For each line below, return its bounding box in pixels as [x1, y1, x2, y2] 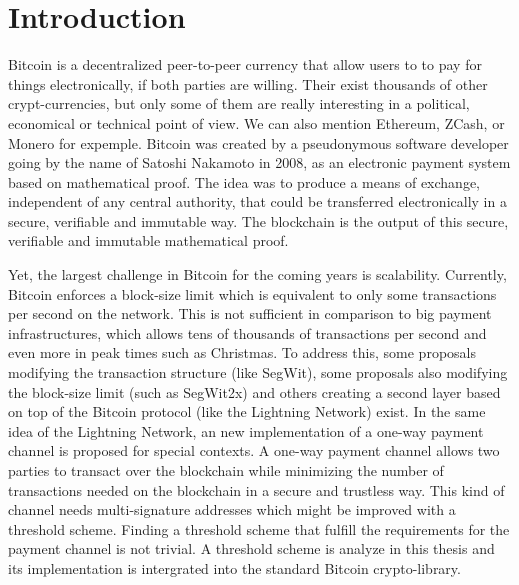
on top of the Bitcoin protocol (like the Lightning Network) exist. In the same [8, 401, 486, 422]
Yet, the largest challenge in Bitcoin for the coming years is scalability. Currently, [8, 264, 507, 285]
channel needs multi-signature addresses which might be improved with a [8, 499, 456, 520]
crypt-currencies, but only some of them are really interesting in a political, [8, 93, 470, 114]
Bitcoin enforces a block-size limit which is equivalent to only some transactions [8, 283, 497, 304]
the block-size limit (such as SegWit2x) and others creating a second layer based [8, 381, 501, 402]
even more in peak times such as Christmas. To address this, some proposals [8, 342, 476, 363]
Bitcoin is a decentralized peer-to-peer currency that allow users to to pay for [8, 54, 482, 75]
